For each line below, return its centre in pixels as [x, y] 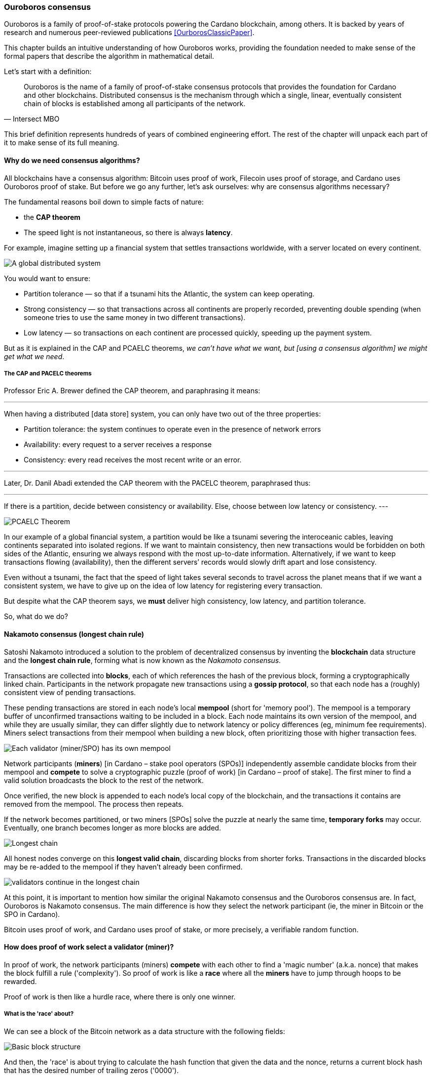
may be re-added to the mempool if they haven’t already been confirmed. [123, 867]
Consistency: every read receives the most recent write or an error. [133, 460]
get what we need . [34, 356]
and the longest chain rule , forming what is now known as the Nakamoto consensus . [143, 660]
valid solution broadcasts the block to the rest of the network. [104, 780]
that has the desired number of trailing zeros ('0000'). [91, 1070]
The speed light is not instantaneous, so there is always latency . [128, 232]
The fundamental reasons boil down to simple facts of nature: [104, 202]
